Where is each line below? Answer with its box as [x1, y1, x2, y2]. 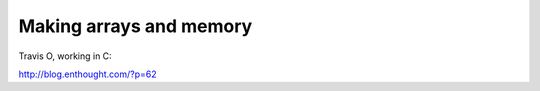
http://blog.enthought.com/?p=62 [18, 68, 157, 80]
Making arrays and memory [18, 15, 253, 37]
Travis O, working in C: [18, 50, 112, 62]
